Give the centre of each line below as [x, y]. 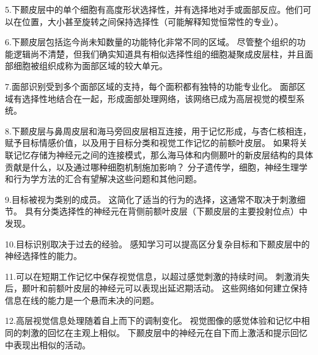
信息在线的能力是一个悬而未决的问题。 [82, 300]
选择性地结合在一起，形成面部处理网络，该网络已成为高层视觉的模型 [159, 98]
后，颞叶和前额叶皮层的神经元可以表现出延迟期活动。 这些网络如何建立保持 [156, 288]
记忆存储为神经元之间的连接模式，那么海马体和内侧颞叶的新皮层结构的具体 [163, 154]
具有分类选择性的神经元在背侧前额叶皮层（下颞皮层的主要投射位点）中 [166, 211]
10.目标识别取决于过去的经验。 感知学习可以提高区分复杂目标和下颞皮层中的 [157, 243]
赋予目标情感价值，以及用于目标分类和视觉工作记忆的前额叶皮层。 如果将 [152, 143]
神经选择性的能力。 [43, 256]
